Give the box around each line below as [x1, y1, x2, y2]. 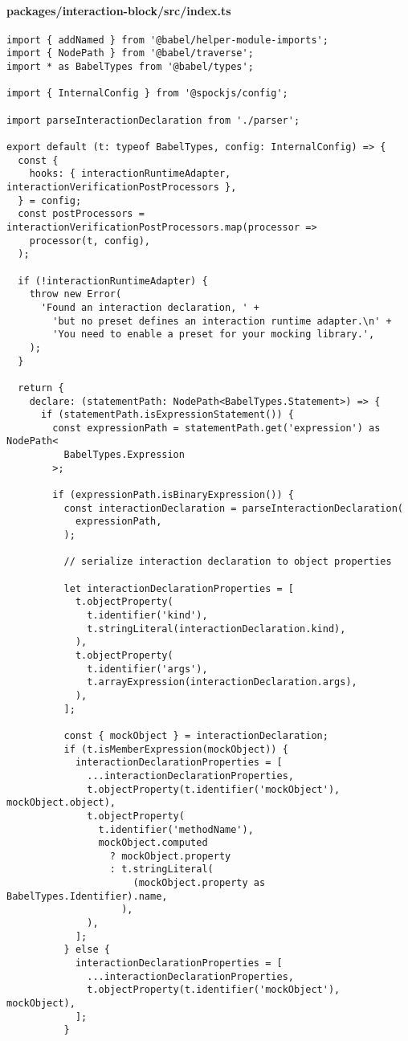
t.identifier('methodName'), [98, 823, 254, 835]
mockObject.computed [98, 837, 208, 849]
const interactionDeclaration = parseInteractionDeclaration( [63, 502, 403, 514]
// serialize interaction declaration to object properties [63, 556, 392, 568]
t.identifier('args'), [87, 663, 208, 675]
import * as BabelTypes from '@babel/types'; [6, 61, 254, 73]
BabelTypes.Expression [63, 449, 185, 461]
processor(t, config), [29, 235, 150, 247]
